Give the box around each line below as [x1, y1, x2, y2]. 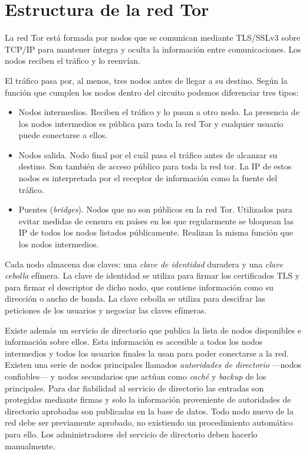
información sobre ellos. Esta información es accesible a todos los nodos [5, 335, 263, 348]
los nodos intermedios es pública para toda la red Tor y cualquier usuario [18, 117, 284, 129]
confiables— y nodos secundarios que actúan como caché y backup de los [5, 370, 266, 382]
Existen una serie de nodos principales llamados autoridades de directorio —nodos [5, 358, 302, 371]
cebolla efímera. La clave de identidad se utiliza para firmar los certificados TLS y [5, 269, 300, 282]
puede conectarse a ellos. [18, 129, 108, 141]
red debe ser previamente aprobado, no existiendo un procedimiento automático [5, 416, 293, 429]
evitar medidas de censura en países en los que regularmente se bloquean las [18, 214, 294, 227]
